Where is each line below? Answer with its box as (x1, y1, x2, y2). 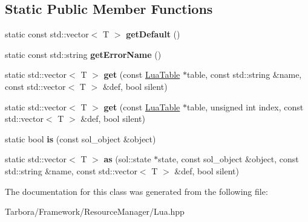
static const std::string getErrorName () (5, 48, 162, 60)
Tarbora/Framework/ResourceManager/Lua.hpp (5, 205, 185, 218)
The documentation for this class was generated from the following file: (5, 185, 268, 197)
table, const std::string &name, (186, 68, 302, 81)
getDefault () (126, 28, 180, 40)
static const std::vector (5, 28, 89, 40)
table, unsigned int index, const (186, 100, 304, 113)
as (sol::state (103, 153, 151, 165)
